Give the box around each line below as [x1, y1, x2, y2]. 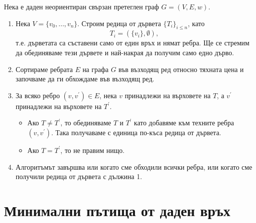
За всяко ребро [15, 90, 60, 100]
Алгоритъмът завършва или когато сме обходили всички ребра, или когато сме [15, 161, 253, 172]
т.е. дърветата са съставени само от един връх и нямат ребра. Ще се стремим [15, 37, 250, 48]
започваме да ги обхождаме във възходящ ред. [15, 74, 155, 84]
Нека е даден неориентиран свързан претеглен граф [4, 1, 159, 11]
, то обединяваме [60, 117, 111, 128]
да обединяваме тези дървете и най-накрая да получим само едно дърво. [15, 47, 234, 57]
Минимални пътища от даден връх [4, 200, 231, 220]
